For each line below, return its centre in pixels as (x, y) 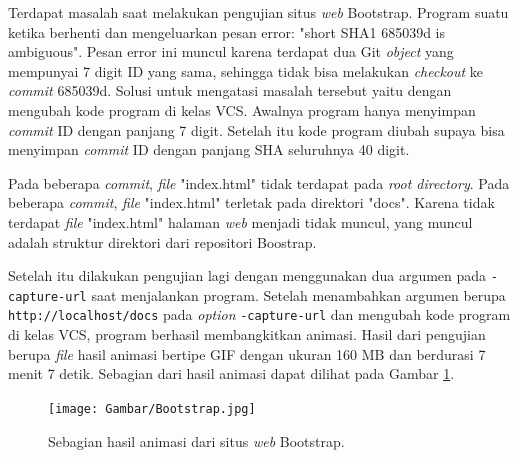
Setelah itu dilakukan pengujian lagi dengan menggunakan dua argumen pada (247, 275)
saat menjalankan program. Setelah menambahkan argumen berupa (298, 294)
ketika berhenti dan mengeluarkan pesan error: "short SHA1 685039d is (227, 31)
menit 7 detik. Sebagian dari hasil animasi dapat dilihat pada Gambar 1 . (231, 373)
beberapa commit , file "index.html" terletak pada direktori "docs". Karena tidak (251, 202)
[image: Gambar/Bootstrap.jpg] (152, 408)
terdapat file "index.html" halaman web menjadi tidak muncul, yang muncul (240, 221)
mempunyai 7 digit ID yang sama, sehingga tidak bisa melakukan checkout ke (246, 70)
